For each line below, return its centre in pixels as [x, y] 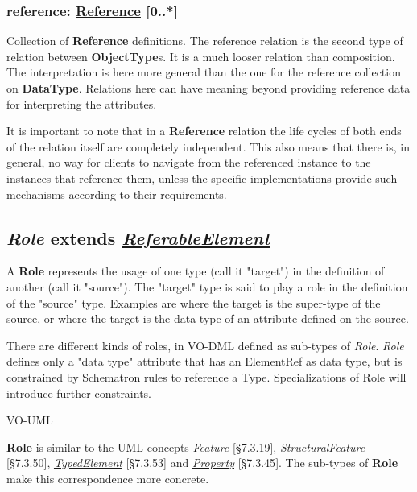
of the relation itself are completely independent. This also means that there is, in [208, 146]
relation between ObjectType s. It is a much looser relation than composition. [201, 56]
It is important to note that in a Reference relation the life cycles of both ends [204, 131]
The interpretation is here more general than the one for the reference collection [204, 72]
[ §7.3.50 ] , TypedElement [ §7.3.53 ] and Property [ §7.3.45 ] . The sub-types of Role [202, 463]
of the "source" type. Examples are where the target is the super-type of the [194, 302]
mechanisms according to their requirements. [117, 194]
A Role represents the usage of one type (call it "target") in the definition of [196, 271]
